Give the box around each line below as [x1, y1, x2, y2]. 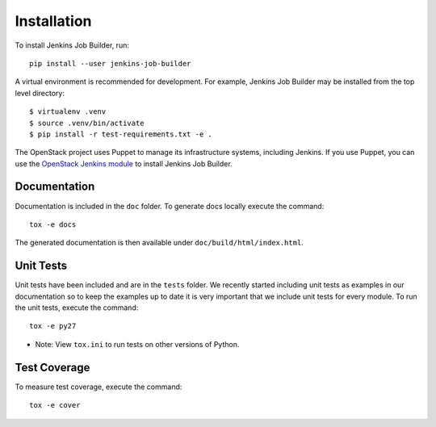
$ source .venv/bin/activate [29, 118, 145, 128]
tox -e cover [29, 400, 81, 410]
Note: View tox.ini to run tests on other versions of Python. [35, 339, 240, 349]
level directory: [15, 88, 65, 98]
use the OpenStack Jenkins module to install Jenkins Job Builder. [15, 158, 233, 169]
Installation [15, 12, 92, 30]
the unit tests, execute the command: [15, 303, 139, 312]
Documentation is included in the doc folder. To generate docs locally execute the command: [15, 201, 325, 211]
